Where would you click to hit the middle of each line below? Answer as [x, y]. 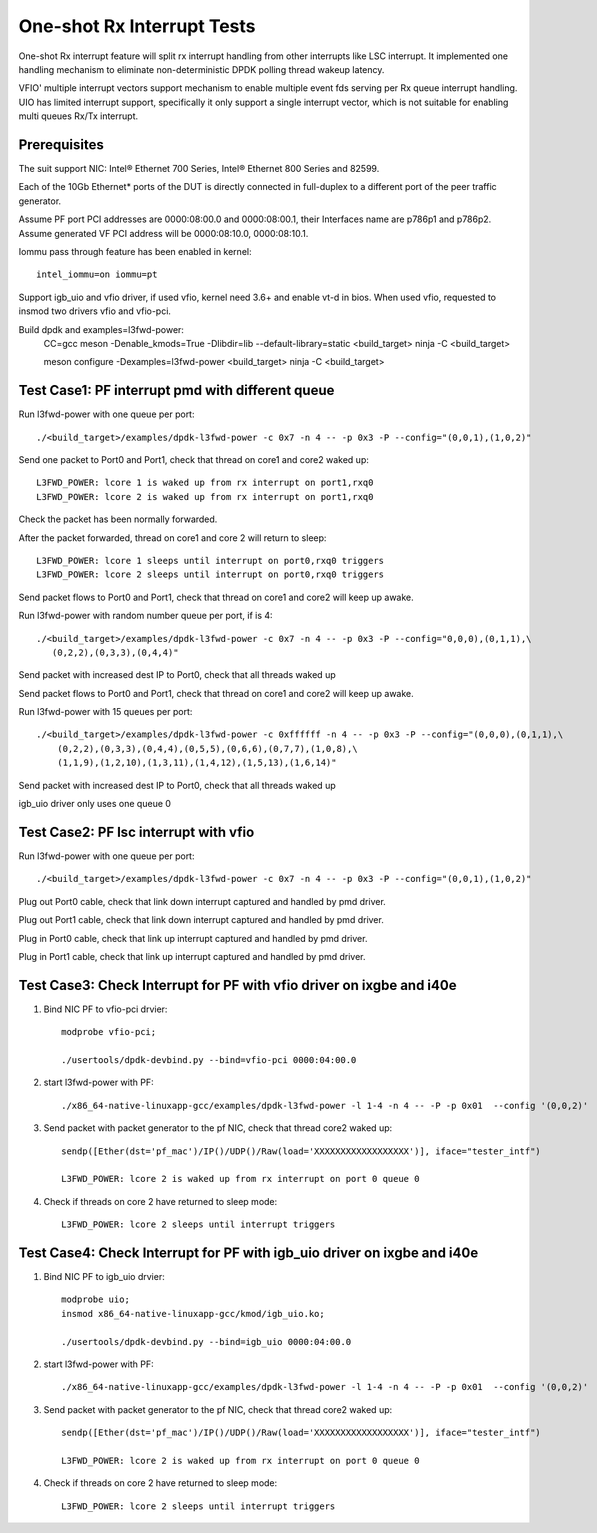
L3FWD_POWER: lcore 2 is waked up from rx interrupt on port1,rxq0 [205, 496]
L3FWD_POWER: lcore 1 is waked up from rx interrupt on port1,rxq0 [205, 483]
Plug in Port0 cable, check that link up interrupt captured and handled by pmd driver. [193, 938]
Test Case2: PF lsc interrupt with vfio [136, 831]
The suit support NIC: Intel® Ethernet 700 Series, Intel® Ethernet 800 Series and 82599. [199, 169]
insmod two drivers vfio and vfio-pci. [95, 311]
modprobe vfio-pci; [109, 1032]
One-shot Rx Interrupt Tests [137, 26]
